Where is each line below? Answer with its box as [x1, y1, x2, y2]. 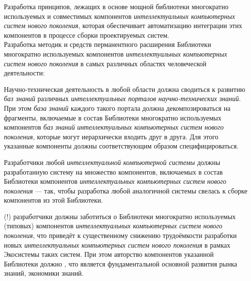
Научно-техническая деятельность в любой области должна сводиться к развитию [4, 84, 245, 94]
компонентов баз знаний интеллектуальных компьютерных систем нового [4, 122, 224, 132]
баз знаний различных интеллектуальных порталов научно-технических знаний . [4, 93, 241, 104]
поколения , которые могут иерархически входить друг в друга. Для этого [4, 131, 219, 141]
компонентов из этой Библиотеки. [4, 195, 103, 205]
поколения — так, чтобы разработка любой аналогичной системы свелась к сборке [4, 185, 248, 195]
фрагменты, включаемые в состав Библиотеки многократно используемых [4, 112, 221, 122]
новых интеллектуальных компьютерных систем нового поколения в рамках [4, 239, 231, 250]
